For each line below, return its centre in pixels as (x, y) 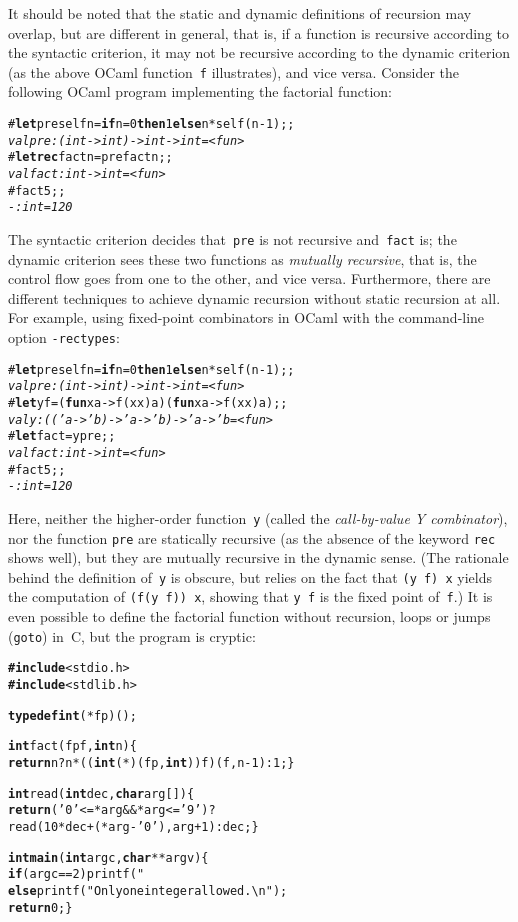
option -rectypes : (64, 337)
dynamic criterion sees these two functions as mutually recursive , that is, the (242, 258)
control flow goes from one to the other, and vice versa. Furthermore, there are (249, 278)
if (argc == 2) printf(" (76, 874)
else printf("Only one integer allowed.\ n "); (148, 890)
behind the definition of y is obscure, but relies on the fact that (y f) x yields (250, 576)
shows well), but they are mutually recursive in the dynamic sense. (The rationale (258, 557)
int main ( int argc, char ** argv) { (108, 857)
